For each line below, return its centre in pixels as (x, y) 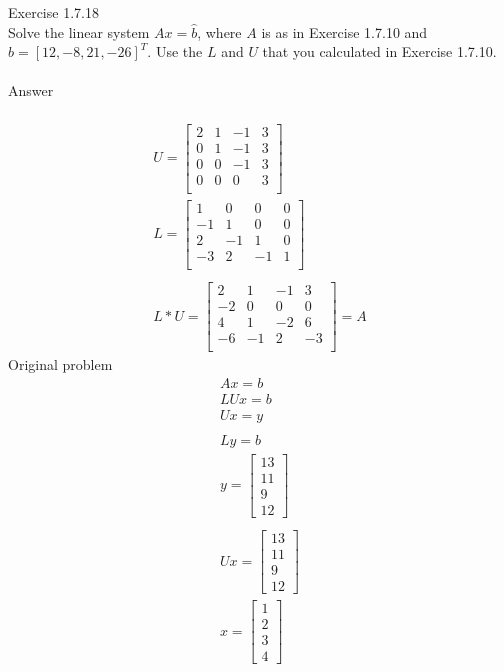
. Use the (175, 51)
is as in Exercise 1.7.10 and (344, 31)
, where (219, 31)
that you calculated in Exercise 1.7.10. (379, 51)
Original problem (60, 364)
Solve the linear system (79, 31)
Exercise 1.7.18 (53, 12)
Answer (31, 90)
